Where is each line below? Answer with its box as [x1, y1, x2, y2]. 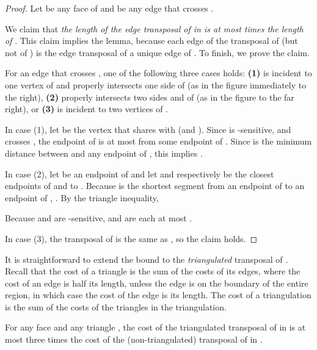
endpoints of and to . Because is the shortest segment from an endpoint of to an [5, 179, 305, 192]
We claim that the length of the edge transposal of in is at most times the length [5, 22, 304, 35]
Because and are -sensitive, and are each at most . [5, 212, 192, 224]
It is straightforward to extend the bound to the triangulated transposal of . [5, 252, 288, 265]
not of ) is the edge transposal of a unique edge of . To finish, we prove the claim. [5, 46, 310, 59]
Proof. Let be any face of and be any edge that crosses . [5, 2, 214, 14]
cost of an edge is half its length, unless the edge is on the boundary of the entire [5, 276, 308, 289]
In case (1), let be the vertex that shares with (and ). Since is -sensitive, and [5, 123, 291, 135]
